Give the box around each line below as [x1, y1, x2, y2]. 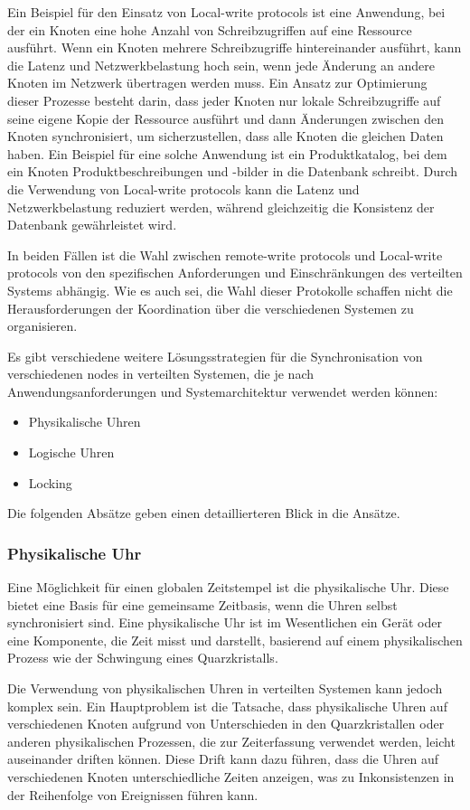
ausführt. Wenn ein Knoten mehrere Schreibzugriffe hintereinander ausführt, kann [7, 38, 462, 57]
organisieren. [7, 316, 78, 335]
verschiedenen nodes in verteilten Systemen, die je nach [7, 364, 315, 383]
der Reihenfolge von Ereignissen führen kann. [7, 785, 258, 804]
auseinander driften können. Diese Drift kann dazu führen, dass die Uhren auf [7, 749, 438, 768]
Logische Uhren [28, 443, 115, 462]
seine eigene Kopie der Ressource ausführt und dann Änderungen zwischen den [7, 108, 444, 127]
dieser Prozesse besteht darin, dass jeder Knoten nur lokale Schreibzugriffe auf [7, 90, 441, 109]
